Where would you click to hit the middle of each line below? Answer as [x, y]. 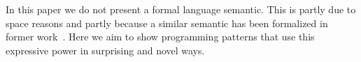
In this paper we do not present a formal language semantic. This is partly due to [181, 9]
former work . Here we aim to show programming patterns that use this [160, 37]
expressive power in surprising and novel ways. [105, 50]
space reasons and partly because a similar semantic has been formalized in [167, 23]
